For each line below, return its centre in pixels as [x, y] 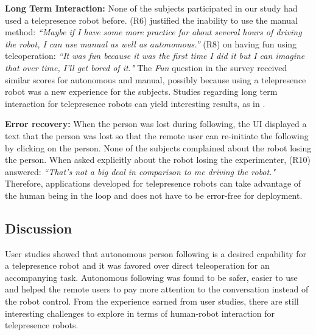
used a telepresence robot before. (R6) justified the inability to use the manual [151, 20]
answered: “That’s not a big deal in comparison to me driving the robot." [140, 171]
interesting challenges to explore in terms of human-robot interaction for [140, 313]
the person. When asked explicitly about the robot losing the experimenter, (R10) [158, 160]
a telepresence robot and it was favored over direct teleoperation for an [137, 265]
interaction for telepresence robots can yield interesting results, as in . [135, 103]
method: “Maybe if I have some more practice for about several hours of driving [153, 32]
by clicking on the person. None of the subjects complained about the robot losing [158, 147]
